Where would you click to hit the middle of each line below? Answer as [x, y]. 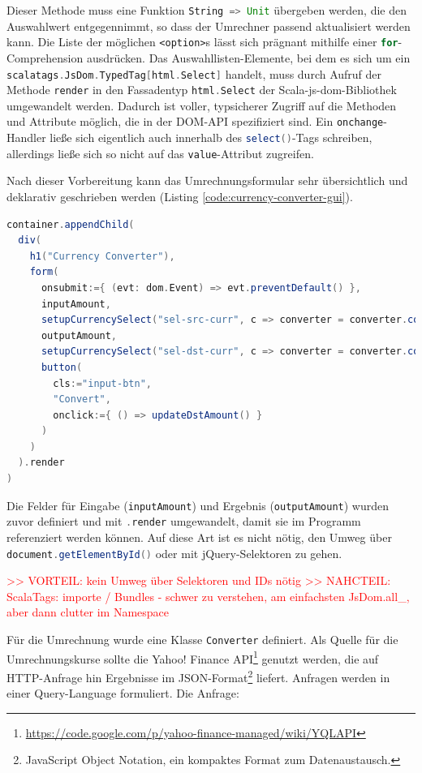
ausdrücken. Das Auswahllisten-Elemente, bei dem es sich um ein [248, 57]
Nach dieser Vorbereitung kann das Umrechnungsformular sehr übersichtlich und [207, 180]
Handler [26, 137]
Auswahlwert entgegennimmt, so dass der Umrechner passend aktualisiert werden [209, 26]
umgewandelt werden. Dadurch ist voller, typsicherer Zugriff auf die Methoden [202, 105]
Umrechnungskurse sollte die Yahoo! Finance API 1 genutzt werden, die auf [193, 657]
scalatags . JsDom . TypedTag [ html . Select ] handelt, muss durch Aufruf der [194, 73]
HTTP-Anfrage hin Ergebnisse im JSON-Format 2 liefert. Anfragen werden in [198, 676]
